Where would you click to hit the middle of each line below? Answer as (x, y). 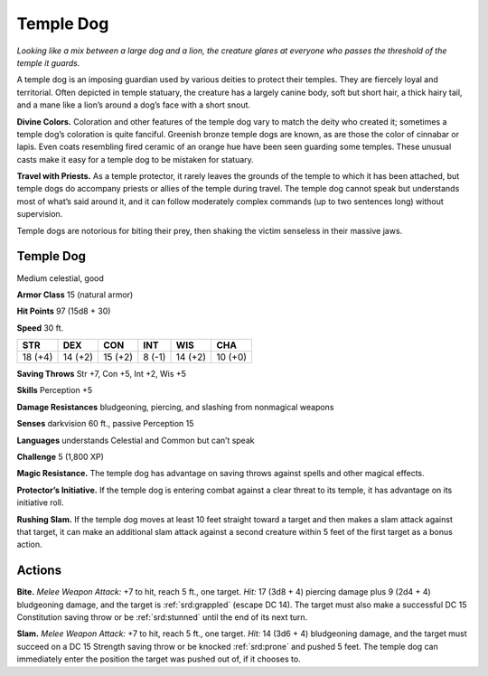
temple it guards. (48, 62)
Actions (39, 571)
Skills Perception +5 (55, 390)
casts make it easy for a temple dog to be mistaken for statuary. (136, 159)
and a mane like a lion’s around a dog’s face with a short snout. (134, 105)
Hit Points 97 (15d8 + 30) (64, 311)
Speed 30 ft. (40, 328)
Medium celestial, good (60, 278)
